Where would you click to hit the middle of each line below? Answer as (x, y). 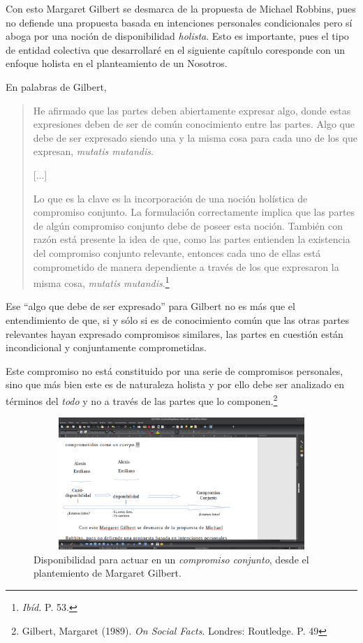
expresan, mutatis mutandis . (93, 151)
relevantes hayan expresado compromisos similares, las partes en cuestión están (175, 333)
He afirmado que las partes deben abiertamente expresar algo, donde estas (192, 110)
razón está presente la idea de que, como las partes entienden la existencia (192, 239)
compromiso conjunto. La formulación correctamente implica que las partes (194, 212)
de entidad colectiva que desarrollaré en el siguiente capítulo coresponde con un (176, 49)
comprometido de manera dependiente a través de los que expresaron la (186, 266)
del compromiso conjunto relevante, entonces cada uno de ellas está (177, 252)
